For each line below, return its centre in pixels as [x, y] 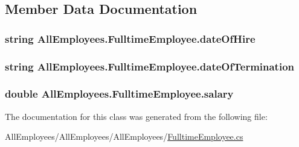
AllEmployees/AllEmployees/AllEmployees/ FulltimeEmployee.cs [124, 136]
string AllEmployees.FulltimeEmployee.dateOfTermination [150, 66]
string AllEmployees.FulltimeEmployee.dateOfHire [130, 38]
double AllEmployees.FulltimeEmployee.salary [119, 94]
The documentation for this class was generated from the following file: [136, 116]
